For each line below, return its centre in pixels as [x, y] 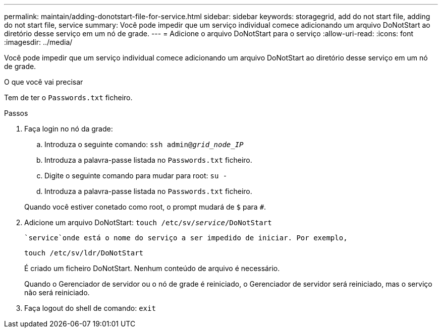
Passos [16, 113]
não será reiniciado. [57, 292]
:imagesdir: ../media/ [38, 42]
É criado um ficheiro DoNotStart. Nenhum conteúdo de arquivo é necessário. [152, 268]
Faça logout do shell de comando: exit [90, 308]
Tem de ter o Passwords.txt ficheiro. [68, 97]
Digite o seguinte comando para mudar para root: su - [136, 176]
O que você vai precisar [44, 82]
